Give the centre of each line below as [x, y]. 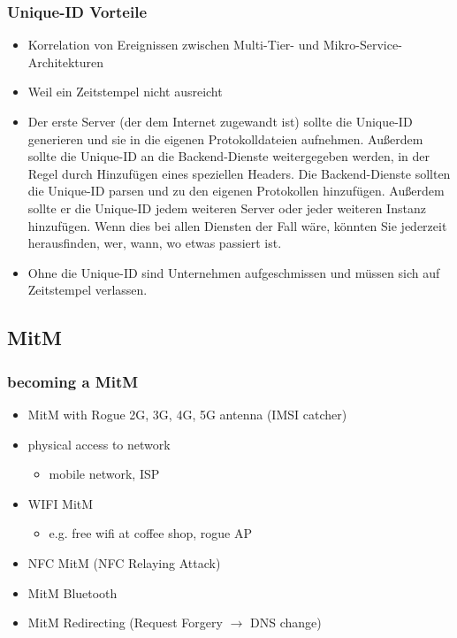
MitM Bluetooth [72, 592]
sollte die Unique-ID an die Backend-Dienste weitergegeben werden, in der [229, 156]
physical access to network [99, 444]
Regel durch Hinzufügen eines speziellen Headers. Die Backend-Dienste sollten [239, 173]
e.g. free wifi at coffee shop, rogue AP [150, 533]
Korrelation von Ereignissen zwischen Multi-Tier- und [174, 45]
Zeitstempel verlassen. [88, 290]
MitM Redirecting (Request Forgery [125, 623]
